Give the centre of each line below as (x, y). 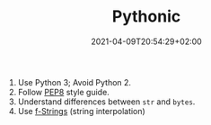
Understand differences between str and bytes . (106, 102)
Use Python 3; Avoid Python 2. (75, 82)
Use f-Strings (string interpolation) (81, 111)
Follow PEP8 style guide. (63, 92)
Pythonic (146, 17)
